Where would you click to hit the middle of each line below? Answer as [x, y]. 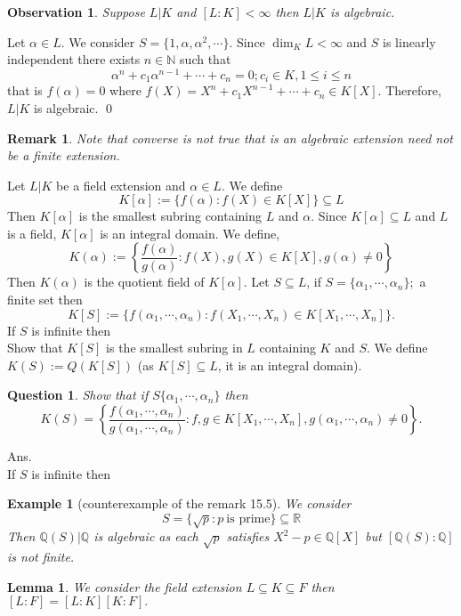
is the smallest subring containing [170, 216]
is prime [248, 519]
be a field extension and [121, 185]
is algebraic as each [146, 536]
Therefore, [413, 90]
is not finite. [41, 556]
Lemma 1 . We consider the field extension [125, 586]
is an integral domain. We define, [190, 233]
